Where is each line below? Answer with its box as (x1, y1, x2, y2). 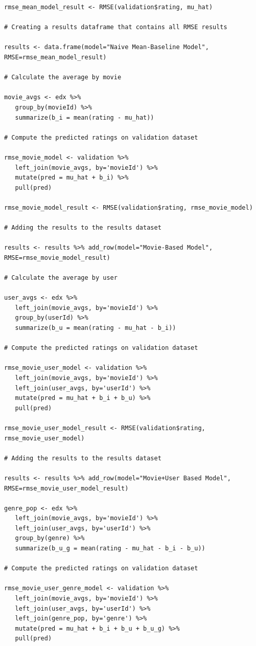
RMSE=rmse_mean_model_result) (4, 53, 107, 61)
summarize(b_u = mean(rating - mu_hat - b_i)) (15, 324, 176, 331)
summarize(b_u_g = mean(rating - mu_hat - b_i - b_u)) (15, 545, 205, 552)
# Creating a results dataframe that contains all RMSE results (4, 24, 227, 31)
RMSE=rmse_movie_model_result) (4, 254, 110, 261)
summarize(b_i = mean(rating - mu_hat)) (15, 114, 154, 121)
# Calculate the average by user (4, 274, 118, 282)
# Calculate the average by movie (4, 74, 122, 81)
